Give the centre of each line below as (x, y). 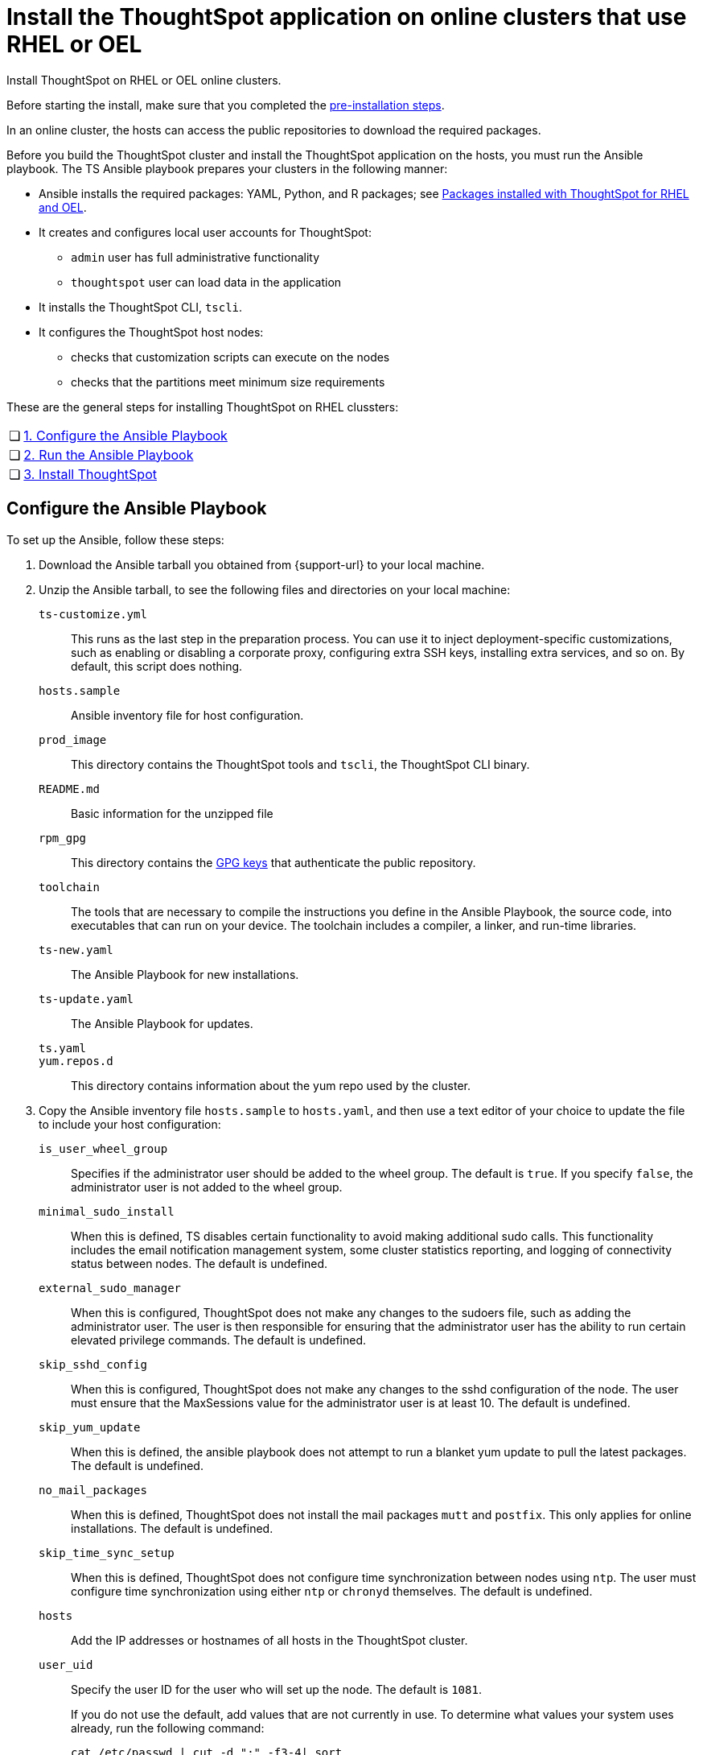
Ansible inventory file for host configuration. (187, 715)
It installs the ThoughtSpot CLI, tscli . (141, 307)
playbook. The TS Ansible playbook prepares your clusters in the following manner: (227, 168)
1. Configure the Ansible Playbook (125, 435)
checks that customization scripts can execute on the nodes (230, 357)
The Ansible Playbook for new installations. (185, 974)
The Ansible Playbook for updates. (162, 1023)
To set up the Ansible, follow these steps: (115, 539)
